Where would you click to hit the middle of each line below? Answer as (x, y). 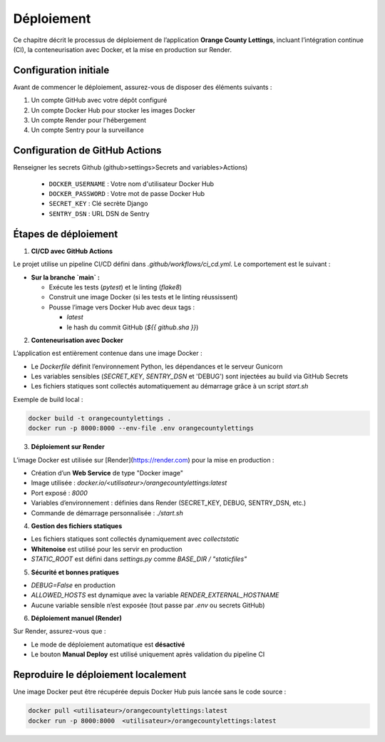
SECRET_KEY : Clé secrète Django (98, 204)
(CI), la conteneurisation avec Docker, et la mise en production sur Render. (122, 49)
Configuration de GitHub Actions (87, 151)
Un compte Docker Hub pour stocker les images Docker (113, 110)
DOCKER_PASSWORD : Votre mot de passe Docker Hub (127, 194)
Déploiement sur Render (68, 447)
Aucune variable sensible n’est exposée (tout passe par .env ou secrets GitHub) (148, 605)
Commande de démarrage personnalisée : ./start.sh (107, 512)
